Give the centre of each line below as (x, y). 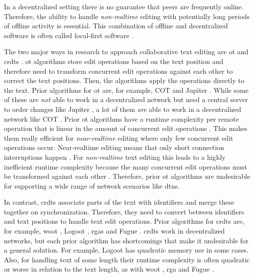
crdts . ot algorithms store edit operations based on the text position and (114, 61)
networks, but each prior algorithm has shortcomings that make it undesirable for (126, 240)
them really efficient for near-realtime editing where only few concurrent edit (119, 138)
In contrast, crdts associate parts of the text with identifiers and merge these (119, 202)
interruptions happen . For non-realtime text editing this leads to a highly (115, 157)
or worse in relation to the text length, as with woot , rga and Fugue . (109, 269)
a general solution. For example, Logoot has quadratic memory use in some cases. (126, 250)
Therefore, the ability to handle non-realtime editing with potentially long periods (127, 16)
